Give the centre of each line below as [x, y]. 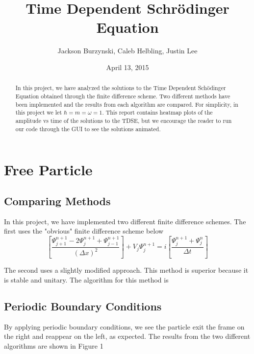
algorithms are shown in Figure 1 [54, 345]
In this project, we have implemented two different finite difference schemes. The [125, 221]
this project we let [39, 112]
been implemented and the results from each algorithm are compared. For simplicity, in [127, 104]
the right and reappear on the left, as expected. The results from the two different [127, 336]
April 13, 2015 [127, 67]
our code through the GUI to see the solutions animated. [88, 129]
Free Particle [48, 170]
